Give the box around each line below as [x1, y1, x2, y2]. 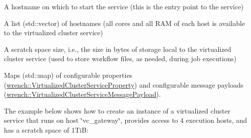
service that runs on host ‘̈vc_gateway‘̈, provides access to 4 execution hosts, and [4, 115, 247, 125]
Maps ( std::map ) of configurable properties [4, 69, 133, 80]
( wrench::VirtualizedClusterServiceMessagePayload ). [4, 89, 161, 99]
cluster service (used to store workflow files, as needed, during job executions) [4, 53, 237, 64]
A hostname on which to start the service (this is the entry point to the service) [4, 1, 244, 11]
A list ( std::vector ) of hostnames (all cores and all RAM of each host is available [4, 18, 245, 28]
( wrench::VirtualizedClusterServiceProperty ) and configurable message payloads [4, 79, 244, 90]
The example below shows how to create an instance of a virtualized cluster [4, 105, 230, 115]
